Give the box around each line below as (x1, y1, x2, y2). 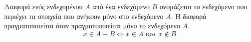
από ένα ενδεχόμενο (92, 1, 150, 11)
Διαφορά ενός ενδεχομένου (4, 1, 83, 11)
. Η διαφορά (171, 11, 207, 21)
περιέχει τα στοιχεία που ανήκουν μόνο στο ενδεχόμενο (4, 11, 164, 21)
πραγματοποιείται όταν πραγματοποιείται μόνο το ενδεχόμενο (4, 21, 180, 31)
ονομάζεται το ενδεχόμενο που (159, 1, 248, 11)
